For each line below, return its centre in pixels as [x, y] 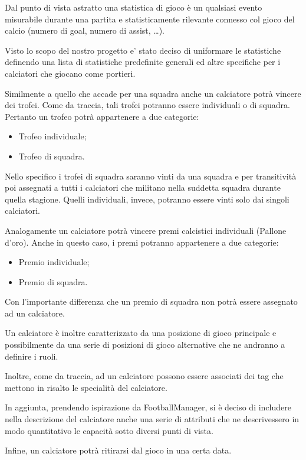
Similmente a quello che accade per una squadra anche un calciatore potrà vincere [153, 93]
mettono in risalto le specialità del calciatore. [86, 387]
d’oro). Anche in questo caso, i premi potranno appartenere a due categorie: [142, 242]
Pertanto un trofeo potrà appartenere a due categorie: [102, 116]
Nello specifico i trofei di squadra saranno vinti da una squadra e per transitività [151, 176]
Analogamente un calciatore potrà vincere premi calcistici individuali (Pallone [146, 230]
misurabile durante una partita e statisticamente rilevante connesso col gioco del [150, 19]
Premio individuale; [54, 262]
